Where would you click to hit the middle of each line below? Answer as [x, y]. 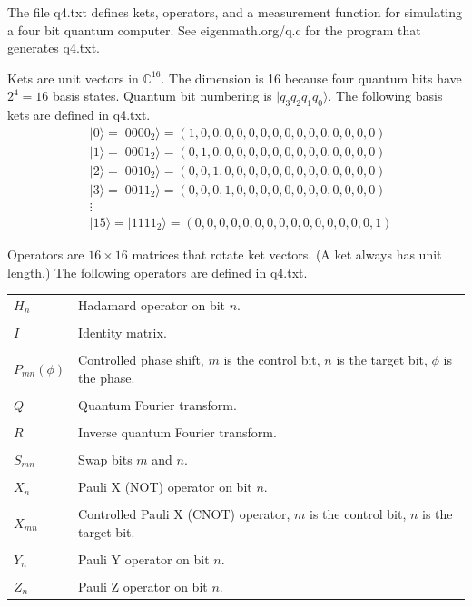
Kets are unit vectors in [73, 78]
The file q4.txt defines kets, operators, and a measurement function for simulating [235, 12]
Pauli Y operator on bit [144, 558]
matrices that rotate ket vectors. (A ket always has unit [287, 254]
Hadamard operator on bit [152, 304]
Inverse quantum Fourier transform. [177, 431]
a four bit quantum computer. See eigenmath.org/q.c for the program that [214, 29]
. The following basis [385, 96]
